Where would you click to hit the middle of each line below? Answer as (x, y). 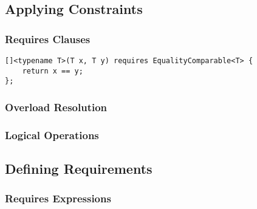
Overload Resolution (56, 107)
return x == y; (53, 71)
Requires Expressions (58, 198)
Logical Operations (52, 135)
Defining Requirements (79, 169)
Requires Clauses (48, 39)
